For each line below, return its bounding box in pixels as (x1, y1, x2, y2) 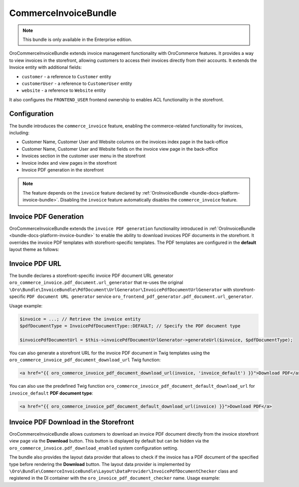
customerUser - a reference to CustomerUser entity (21, 80, 132, 86)
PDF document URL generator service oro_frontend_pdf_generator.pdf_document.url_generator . (26, 293, 254, 299)
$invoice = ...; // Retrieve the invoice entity (19, 316, 141, 322)
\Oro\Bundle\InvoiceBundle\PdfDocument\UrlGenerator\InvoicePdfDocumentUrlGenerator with (9, 286, 232, 292)
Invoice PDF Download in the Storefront (9, 418, 134, 426)
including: (9, 130, 30, 136)
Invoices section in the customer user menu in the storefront (21, 153, 146, 159)
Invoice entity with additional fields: (9, 64, 82, 70)
